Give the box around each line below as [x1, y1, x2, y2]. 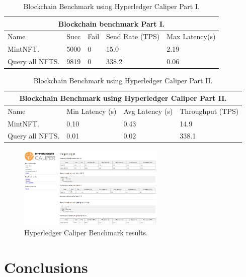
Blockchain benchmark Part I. [58, 18, 165, 29]
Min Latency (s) [66, 105, 117, 116]
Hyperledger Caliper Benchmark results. [24, 227, 148, 237]
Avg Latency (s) [123, 105, 173, 116]
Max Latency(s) [167, 31, 216, 42]
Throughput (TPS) [180, 105, 239, 116]
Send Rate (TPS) [106, 31, 160, 42]
